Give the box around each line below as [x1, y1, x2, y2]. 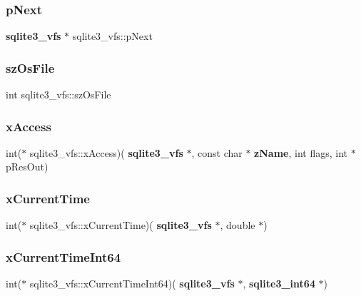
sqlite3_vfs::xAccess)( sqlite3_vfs [29, 145, 183, 160]
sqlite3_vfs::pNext [72, 29, 153, 44]
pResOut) [6, 159, 49, 174]
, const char [191, 145, 243, 160]
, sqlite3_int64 [243, 276, 315, 291]
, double [220, 218, 255, 233]
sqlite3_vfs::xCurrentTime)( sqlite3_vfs [29, 218, 212, 233]
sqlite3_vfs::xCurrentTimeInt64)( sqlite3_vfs [29, 276, 235, 291]
